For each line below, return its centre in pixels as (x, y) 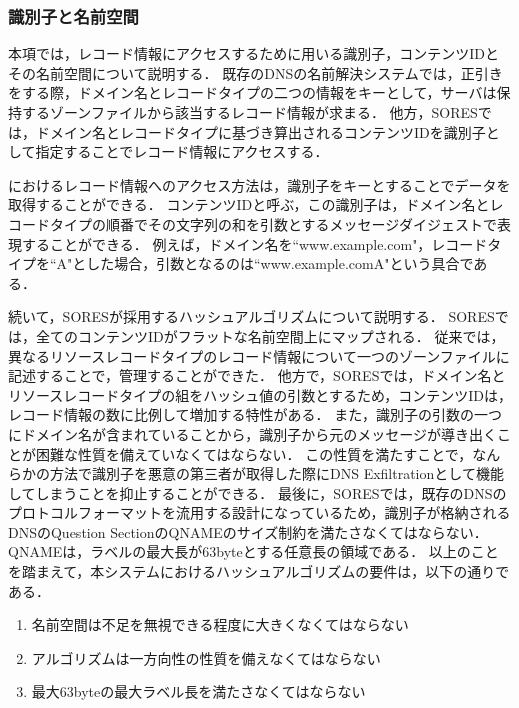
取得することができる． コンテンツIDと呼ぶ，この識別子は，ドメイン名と (249, 204)
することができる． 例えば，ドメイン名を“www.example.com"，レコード (254, 243)
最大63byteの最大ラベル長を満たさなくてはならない (198, 691)
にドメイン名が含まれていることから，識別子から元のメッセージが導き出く (252, 433)
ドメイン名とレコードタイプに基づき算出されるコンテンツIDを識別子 (260, 131)
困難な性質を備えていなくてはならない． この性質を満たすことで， (254, 453)
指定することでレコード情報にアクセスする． (182, 151)
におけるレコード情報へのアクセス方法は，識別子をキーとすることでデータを (259, 184)
